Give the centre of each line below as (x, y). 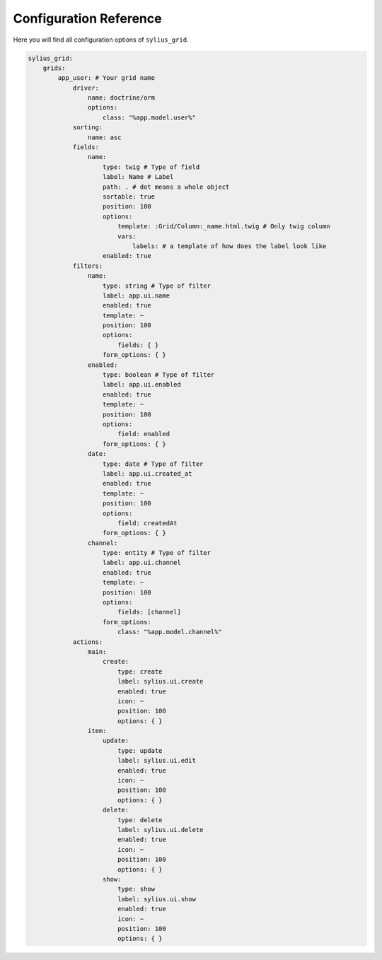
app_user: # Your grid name (106, 78)
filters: (88, 266)
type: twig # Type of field (151, 167)
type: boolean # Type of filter (159, 375)
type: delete (140, 820)
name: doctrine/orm (121, 98)
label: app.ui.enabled (142, 385)
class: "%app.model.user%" (149, 117)
